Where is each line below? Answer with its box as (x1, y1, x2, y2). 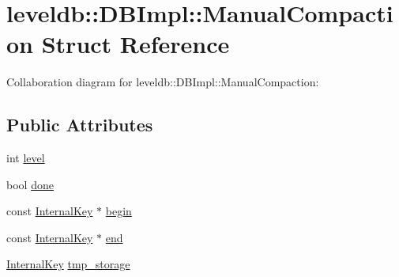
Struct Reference (41, 28, 230, 60)
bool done (6, 176, 54, 192)
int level (6, 150, 45, 166)
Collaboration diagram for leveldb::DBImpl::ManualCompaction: (6, 74, 319, 90)
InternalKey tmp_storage (6, 256, 130, 272)
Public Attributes (6, 112, 153, 137)
